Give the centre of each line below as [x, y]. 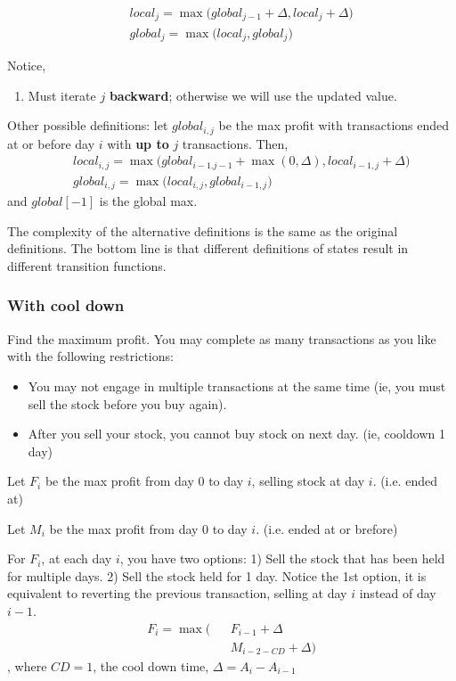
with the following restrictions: [90, 356]
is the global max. [148, 201]
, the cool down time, [151, 665]
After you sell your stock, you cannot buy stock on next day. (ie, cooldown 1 [236, 434]
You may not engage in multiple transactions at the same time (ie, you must [237, 386]
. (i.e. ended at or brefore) [327, 528]
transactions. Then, [235, 143]
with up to [138, 143]
